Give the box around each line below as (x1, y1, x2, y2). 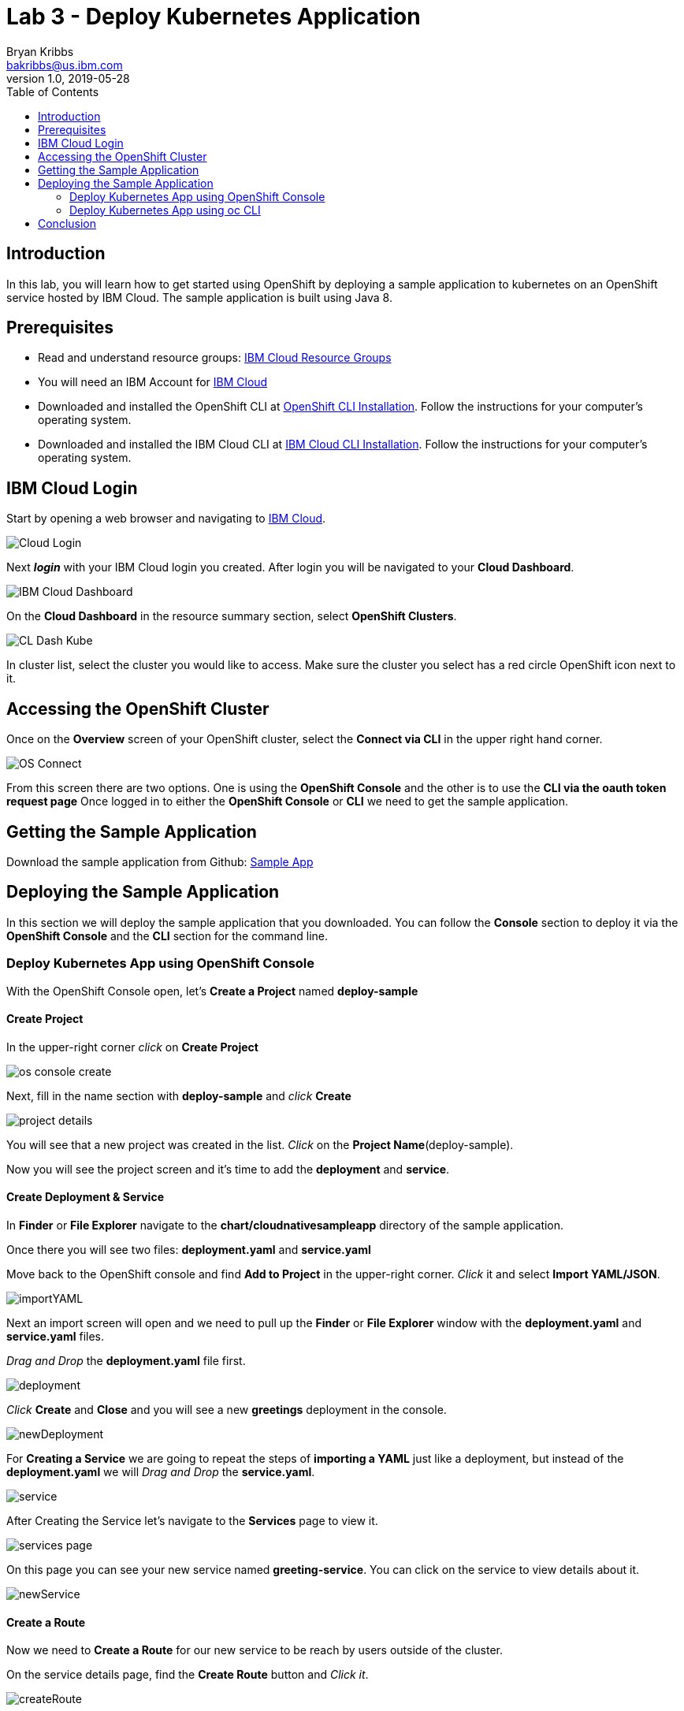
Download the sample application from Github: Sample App (6, 854, 314, 869)
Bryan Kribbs (6, 44, 74, 58)
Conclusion (38, 216, 97, 230)
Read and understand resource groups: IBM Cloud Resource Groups (38, 351, 392, 365)
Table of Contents (6, 84, 99, 99)
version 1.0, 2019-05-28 (6, 71, 130, 85)
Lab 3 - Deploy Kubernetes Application (6, 3, 421, 30)
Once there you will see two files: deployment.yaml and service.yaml (6, 1243, 371, 1256)
